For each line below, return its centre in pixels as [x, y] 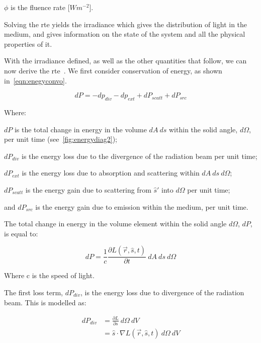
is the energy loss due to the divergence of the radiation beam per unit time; [139, 156]
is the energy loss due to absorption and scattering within [111, 173]
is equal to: [21, 233]
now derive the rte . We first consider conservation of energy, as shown [113, 70]
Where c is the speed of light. [49, 275]
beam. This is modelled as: [45, 302]
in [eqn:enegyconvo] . [35, 80]
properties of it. [28, 44]
